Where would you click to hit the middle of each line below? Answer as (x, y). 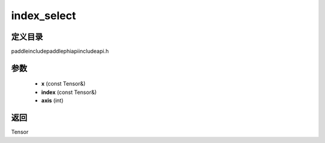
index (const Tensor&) (69, 92)
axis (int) (52, 101)
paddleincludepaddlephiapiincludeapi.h (60, 51)
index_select (44, 16)
